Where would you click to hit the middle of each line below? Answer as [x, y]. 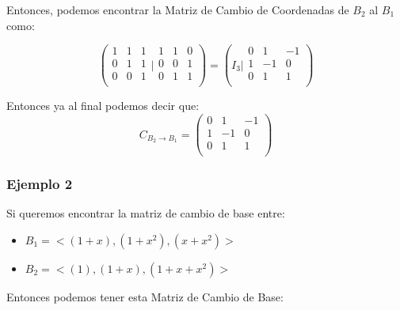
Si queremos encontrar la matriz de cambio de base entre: [146, 213]
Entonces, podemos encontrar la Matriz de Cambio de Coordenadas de [178, 9]
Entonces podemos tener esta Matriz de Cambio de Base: [145, 296]
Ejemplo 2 [40, 184]
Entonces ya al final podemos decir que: [103, 106]
